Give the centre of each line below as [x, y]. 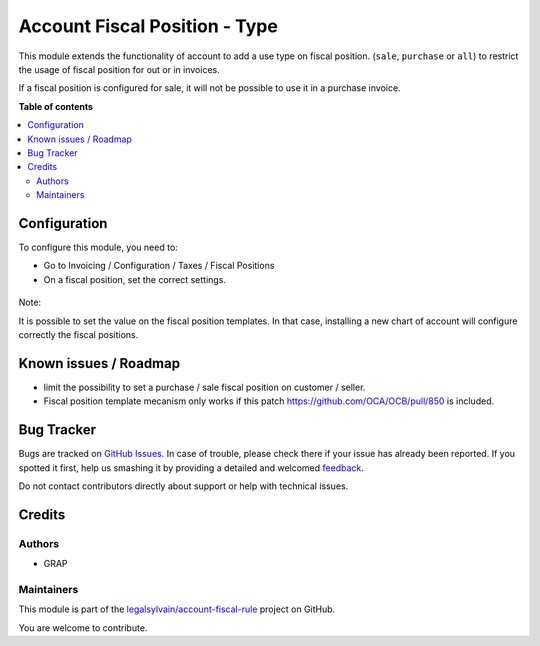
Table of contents [56, 106]
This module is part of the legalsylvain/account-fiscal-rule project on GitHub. [177, 609]
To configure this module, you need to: [98, 247]
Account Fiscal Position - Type [148, 26]
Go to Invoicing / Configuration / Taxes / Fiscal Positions [159, 266]
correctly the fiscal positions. [78, 334]
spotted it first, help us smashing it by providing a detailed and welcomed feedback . [191, 467]
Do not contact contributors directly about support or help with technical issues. [183, 486]
